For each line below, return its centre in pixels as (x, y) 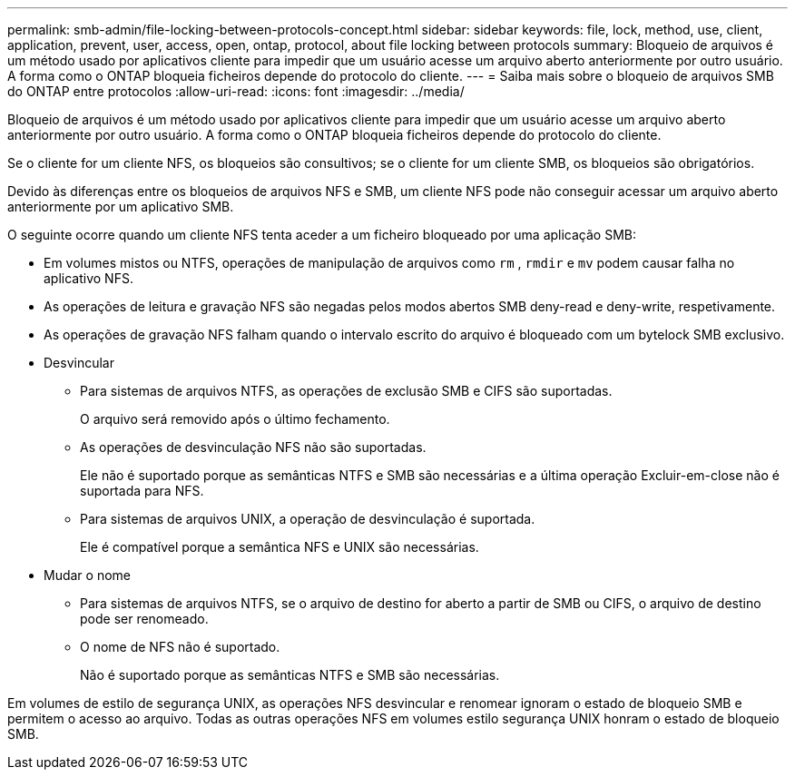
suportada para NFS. (142, 491)
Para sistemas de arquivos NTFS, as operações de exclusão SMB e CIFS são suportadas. (346, 391)
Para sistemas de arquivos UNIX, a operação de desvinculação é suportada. (308, 519)
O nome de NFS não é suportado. (180, 647)
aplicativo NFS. (88, 278)
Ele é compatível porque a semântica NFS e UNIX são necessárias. (280, 547)
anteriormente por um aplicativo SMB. (121, 207)
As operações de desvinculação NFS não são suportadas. (253, 447)
